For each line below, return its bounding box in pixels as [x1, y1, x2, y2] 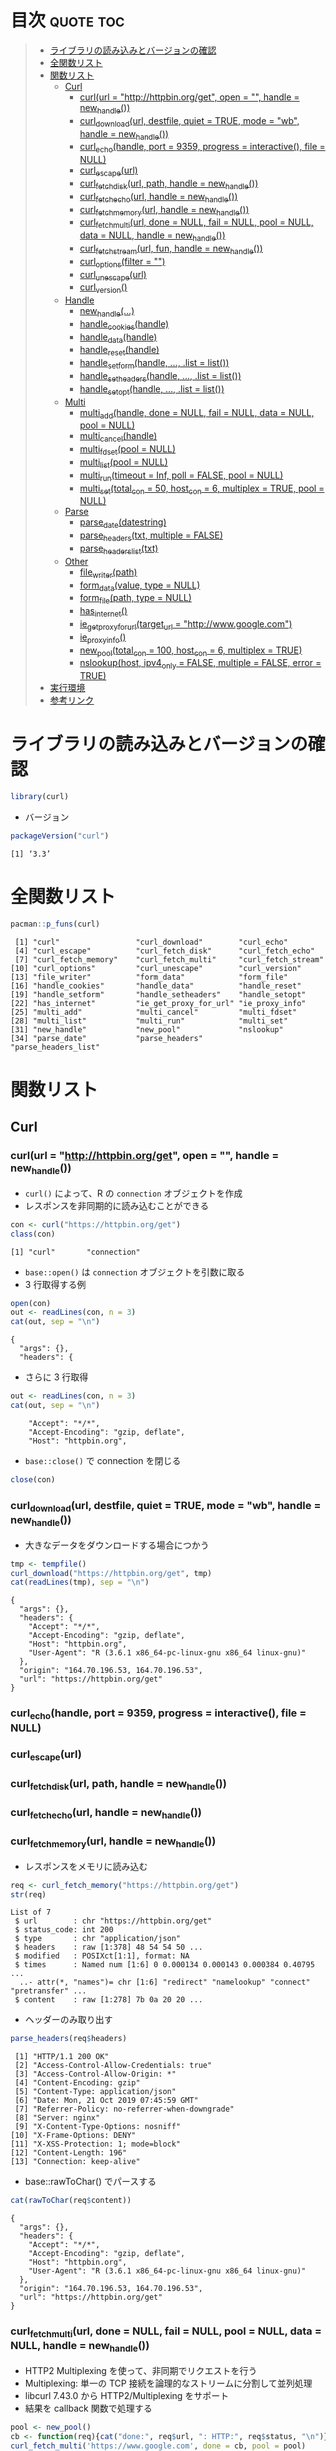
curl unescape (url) [79, 268, 147, 283]
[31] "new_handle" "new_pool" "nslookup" [10, 1024, 284, 1035]
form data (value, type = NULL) [79, 579, 201, 593]
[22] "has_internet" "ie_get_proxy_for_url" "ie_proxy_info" [10, 998, 307, 1008]
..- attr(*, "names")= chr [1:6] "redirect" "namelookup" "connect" [19, 1977, 311, 1988]
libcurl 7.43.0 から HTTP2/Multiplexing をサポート [24, 2389, 230, 2401]
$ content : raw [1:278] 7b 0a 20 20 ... [14, 1995, 203, 2005]
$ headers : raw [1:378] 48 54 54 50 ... [14, 1942, 203, 1953]
